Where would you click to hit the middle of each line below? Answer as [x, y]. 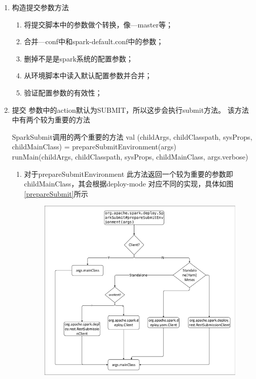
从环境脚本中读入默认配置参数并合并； [88, 75]
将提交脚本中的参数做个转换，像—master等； [98, 24]
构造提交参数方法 [40, 7]
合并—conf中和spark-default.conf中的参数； [94, 41]
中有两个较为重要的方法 [51, 120]
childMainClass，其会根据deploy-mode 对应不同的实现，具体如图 [129, 184]
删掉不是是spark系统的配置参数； [79, 58]
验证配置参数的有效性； [63, 92]
